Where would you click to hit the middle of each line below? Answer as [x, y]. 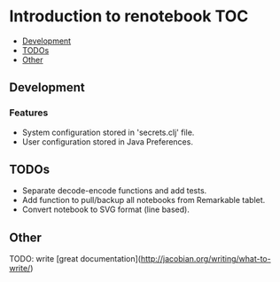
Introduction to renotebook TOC [129, 16]
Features [29, 113]
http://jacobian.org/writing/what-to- [206, 259]
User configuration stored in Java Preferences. [107, 141]
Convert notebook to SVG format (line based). [106, 209]
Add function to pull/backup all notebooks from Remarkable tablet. [144, 200]
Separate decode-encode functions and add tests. [114, 191]
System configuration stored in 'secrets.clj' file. [108, 132]
